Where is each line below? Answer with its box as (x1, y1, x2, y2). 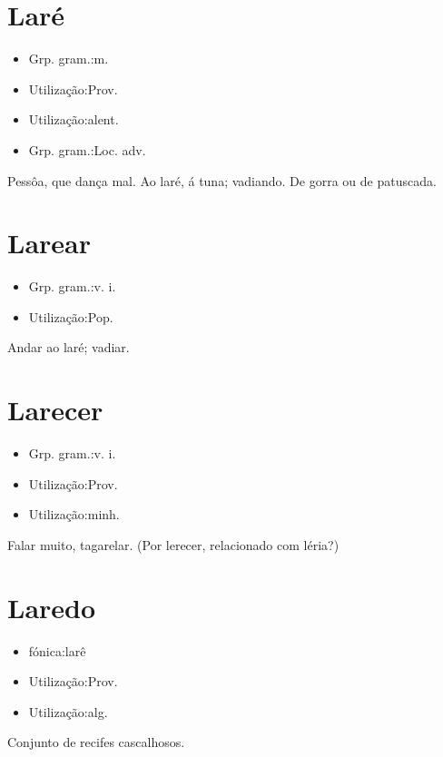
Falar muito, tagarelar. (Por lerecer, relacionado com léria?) (7, 535, 340, 554)
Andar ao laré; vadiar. (7, 338, 130, 357)
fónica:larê (28, 641, 86, 660)
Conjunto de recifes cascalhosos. (7, 732, 185, 752)
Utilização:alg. (28, 702, 108, 721)
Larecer (7, 391, 103, 428)
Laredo (7, 588, 96, 625)
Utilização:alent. (28, 110, 119, 129)
